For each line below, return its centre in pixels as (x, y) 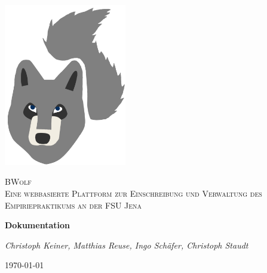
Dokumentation (37, 225)
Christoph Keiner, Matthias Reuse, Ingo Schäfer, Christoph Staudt (127, 245)
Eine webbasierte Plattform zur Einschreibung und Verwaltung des (133, 193)
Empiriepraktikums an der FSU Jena (73, 205)
